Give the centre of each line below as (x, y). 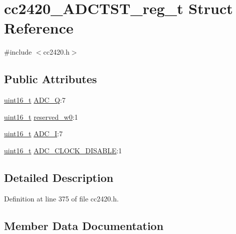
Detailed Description (59, 177)
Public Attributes (51, 79)
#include (18, 52)
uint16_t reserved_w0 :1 (41, 116)
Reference (39, 28)
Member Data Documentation (84, 225)
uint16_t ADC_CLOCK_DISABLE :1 (63, 150)
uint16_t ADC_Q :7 (35, 100)
